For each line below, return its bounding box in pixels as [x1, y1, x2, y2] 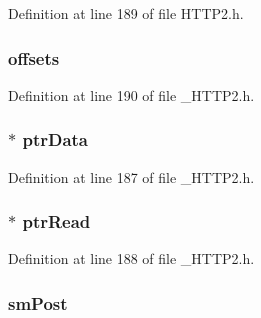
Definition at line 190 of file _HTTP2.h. [8, 84, 255, 105]
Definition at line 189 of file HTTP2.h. [8, 3, 244, 23]
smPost [8, 290, 68, 315]
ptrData [22, 127, 89, 152]
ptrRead [22, 209, 91, 234]
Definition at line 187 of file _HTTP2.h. [8, 166, 255, 187]
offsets [8, 45, 60, 70]
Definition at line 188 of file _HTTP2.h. [8, 248, 255, 269]
